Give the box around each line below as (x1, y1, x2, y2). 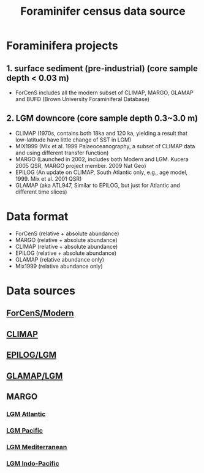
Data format (6, 210, 69, 223)
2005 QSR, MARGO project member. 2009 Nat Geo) (15, 162, 146, 169)
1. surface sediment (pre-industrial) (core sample (6, 63, 198, 74)
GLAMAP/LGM (6, 371, 63, 381)
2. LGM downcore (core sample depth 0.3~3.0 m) (6, 113, 198, 124)
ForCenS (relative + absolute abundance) (15, 230, 119, 237)
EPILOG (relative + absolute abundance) (15, 249, 117, 257)
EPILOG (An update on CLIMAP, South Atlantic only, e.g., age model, (15, 168, 188, 176)
